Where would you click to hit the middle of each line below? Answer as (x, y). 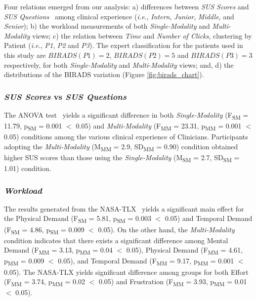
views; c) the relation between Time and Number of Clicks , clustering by (142, 35)
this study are (25, 55)
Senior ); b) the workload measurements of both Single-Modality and (107, 26)
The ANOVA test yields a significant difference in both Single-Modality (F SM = (126, 115)
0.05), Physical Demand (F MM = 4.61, (184, 251)
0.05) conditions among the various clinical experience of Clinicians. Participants (126, 137)
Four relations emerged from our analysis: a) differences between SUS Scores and (127, 6)
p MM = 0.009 (24, 261)
